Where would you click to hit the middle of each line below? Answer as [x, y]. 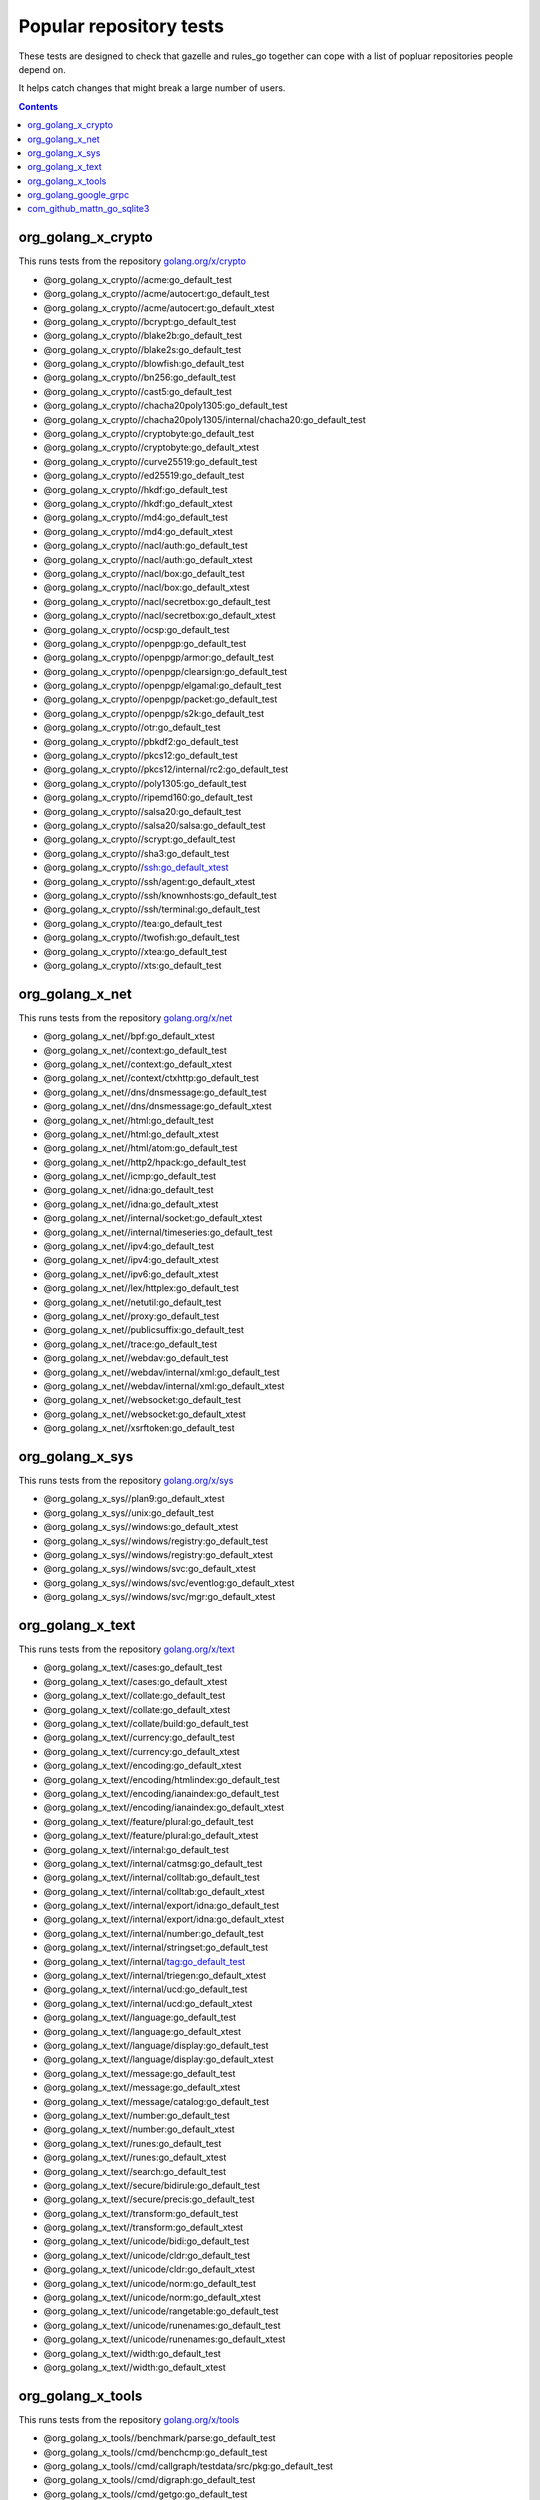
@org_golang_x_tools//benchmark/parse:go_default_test [159, 2438]
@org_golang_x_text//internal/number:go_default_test [153, 1933]
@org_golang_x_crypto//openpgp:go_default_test [145, 643]
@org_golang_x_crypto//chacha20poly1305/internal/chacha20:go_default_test [205, 419]
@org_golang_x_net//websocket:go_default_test [142, 1400]
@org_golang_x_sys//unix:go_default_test [129, 1512]
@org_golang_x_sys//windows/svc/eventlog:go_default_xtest [169, 1582]
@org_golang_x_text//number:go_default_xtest [139, 2129]
